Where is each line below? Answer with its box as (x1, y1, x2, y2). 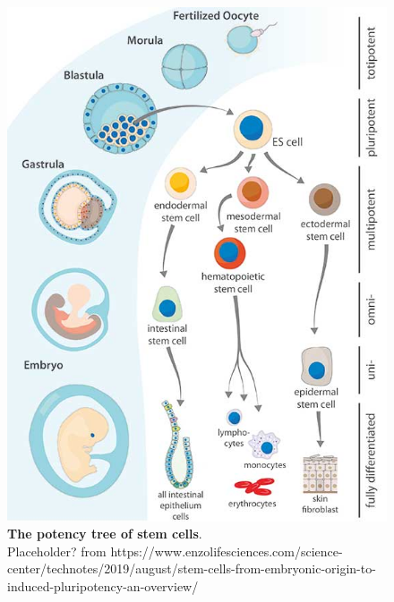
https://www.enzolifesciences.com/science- (110, 541, 343, 560)
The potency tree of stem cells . (7, 524, 202, 543)
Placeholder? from (7, 541, 107, 560)
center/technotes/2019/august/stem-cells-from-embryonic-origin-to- (7, 559, 376, 578)
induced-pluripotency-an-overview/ (7, 577, 199, 596)
